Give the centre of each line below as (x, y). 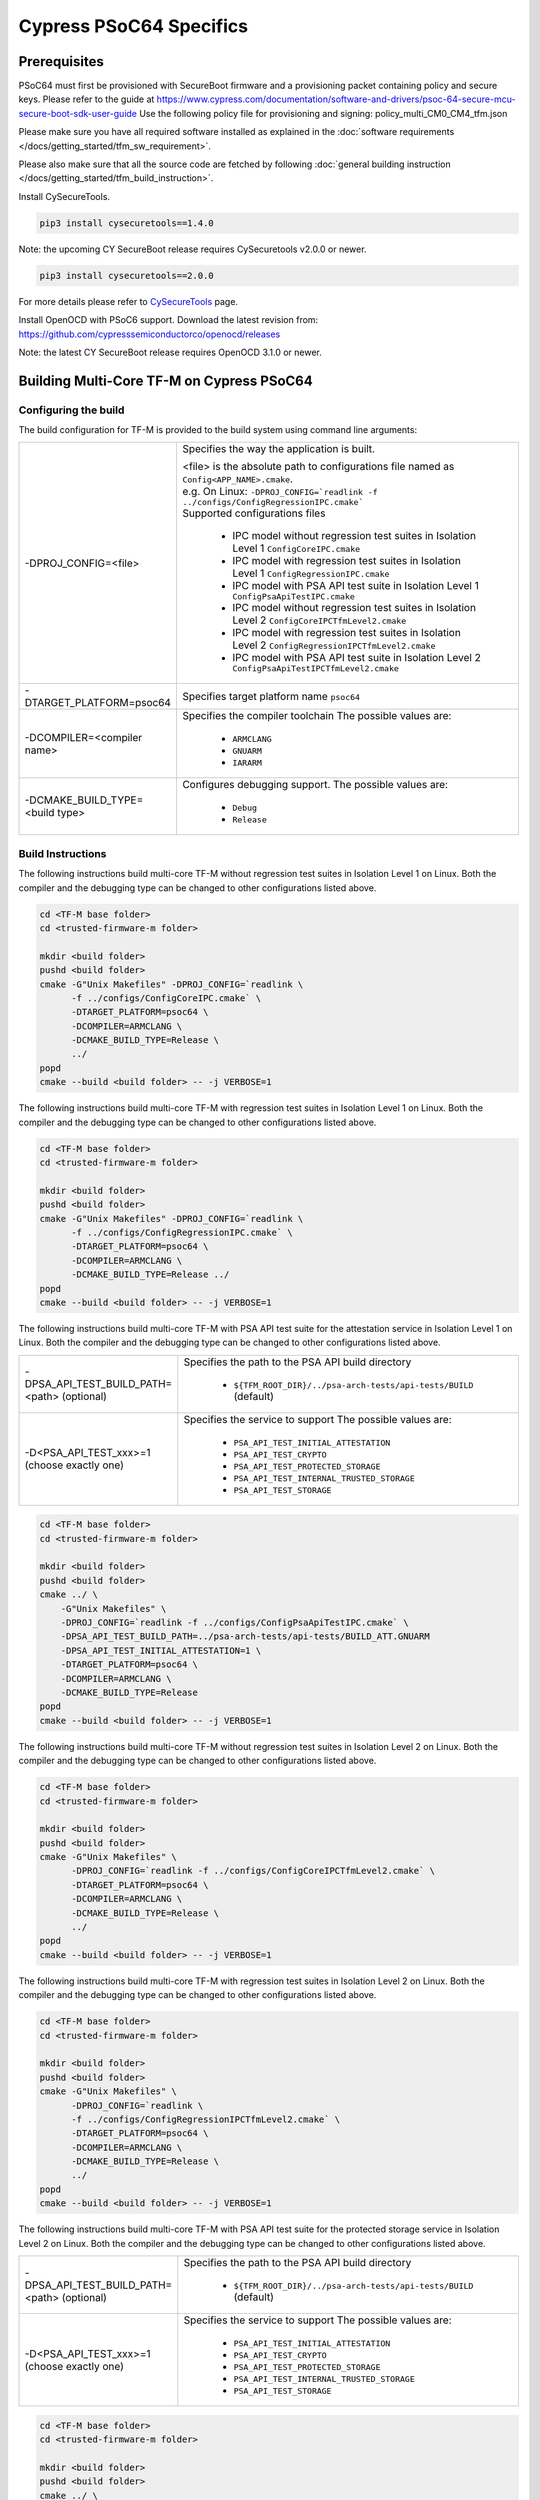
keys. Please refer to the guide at (86, 99)
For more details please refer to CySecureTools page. (128, 301)
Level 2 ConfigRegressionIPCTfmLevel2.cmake (333, 645)
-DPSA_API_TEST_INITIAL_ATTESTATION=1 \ (161, 1650)
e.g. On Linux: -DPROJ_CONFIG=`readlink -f (280, 492)
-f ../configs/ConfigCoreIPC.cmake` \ (166, 998)
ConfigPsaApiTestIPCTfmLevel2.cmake (315, 668)
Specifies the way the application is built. (278, 449)
